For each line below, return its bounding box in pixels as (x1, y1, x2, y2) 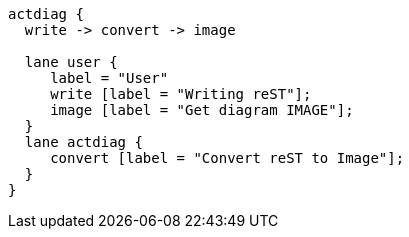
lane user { (24, 54, 118, 70)
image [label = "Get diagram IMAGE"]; (50, 102, 354, 118)
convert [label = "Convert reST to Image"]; (50, 150, 405, 166)
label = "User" (50, 70, 169, 86)
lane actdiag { (24, 134, 143, 150)
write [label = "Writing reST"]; (50, 86, 312, 102)
